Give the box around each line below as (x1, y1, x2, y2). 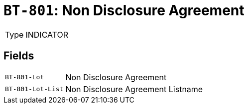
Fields (3, 50, 34, 62)
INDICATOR (25, 29, 69, 40)
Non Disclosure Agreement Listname (65, 84, 203, 94)
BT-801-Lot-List (5, 85, 64, 93)
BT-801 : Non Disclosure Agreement (3, 2, 245, 19)
